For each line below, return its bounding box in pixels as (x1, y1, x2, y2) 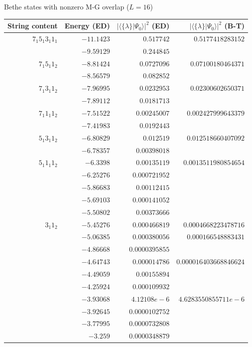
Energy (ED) (64, 20, 110, 31)
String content (7, 20, 58, 31)
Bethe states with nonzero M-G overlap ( (4, 1, 129, 11)
